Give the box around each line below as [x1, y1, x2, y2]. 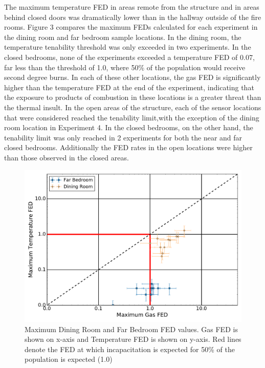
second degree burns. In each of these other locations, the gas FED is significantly [4, 72, 261, 83]
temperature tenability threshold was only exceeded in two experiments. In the [4, 42, 251, 52]
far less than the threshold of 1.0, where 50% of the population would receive [4, 62, 246, 72]
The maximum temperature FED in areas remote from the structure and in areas [4, 2, 259, 12]
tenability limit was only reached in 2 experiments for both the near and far [4, 132, 242, 142]
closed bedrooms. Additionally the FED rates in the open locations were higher [4, 142, 253, 153]
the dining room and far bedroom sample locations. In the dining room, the [4, 31, 241, 42]
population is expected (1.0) [25, 354, 113, 364]
